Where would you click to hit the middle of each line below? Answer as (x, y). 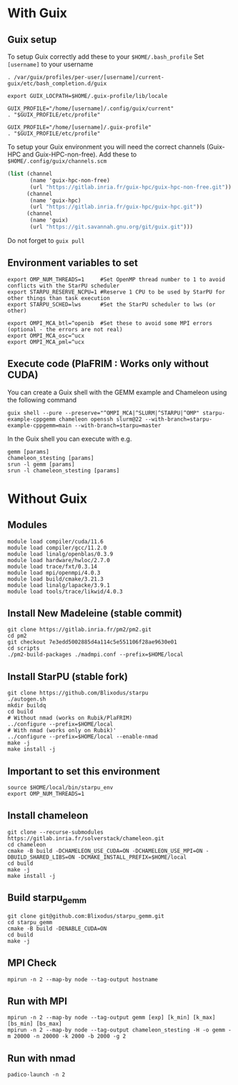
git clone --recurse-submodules (55, 832)
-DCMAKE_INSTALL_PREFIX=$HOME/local (132, 857)
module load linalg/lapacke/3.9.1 (59, 585)
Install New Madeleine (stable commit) (95, 613)
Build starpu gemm (47, 899)
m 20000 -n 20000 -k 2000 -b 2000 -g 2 (67, 1036)
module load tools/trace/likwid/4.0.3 (65, 591)
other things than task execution (59, 298)
